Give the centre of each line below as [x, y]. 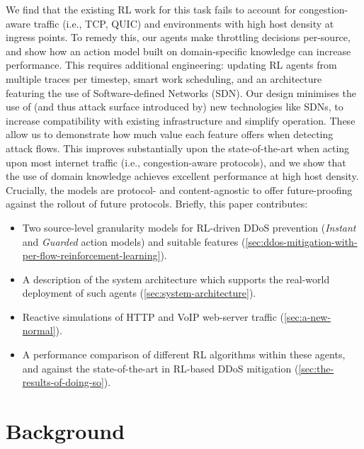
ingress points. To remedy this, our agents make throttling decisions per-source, [178, 37]
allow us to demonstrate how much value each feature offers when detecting [170, 134]
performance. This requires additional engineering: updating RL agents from [171, 65]
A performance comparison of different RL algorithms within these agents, [184, 354]
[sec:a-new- [307, 316]
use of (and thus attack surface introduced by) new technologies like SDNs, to [175, 107]
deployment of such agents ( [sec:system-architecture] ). [139, 293]
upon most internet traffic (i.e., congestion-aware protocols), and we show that [176, 162]
